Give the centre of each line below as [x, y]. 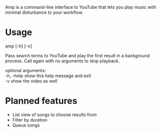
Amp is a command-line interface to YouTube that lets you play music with [81, 7]
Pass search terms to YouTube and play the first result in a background [78, 55]
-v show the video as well [31, 81]
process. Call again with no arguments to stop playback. [62, 61]
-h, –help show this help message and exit [48, 76]
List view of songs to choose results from [54, 114]
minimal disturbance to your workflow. [44, 12]
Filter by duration [30, 120]
